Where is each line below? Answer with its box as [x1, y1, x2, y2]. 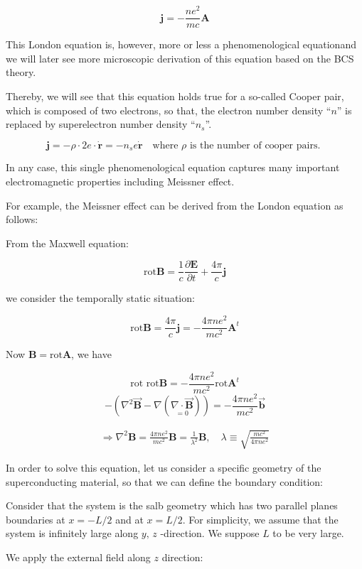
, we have [71, 347, 112, 362]
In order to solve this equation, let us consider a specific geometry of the [6, 460, 321, 475]
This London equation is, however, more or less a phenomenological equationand [6, 37, 356, 52]
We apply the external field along [6, 549, 151, 564]
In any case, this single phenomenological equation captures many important [6, 160, 340, 175]
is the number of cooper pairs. [189, 140, 321, 151]
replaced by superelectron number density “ [6, 116, 196, 131]
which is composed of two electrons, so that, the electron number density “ [6, 102, 331, 117]
